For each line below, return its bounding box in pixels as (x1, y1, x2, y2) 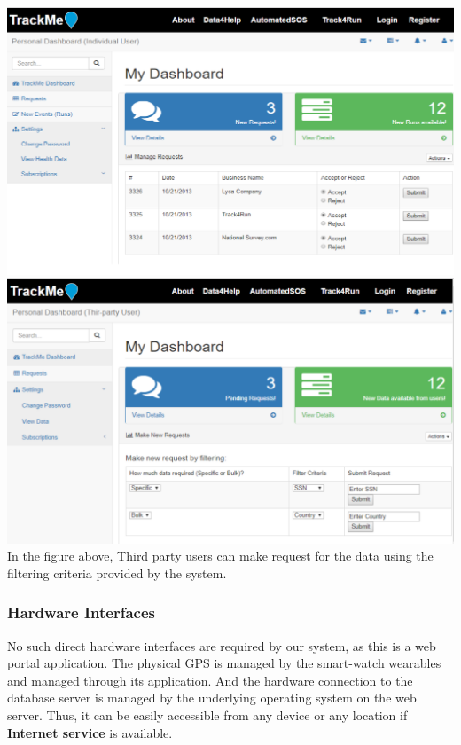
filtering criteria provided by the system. (7, 563, 227, 582)
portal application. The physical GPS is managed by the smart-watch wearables (7, 654, 441, 672)
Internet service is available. (7, 723, 173, 741)
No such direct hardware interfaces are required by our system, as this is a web (7, 636, 436, 655)
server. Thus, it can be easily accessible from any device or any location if (7, 705, 408, 724)
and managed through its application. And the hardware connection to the (7, 670, 413, 689)
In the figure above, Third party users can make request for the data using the (7, 546, 434, 565)
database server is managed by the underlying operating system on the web (7, 688, 417, 707)
